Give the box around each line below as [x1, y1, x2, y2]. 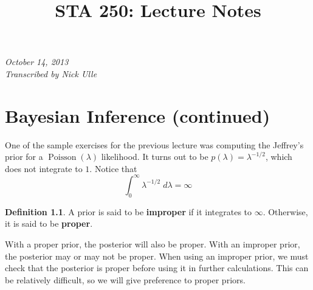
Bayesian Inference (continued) [5, 103, 270, 128]
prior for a [5, 150, 43, 163]
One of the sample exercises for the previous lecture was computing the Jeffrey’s [5, 138, 304, 151]
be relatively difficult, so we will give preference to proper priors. [5, 273, 246, 286]
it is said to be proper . [5, 217, 93, 230]
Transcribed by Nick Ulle [5, 67, 97, 80]
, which [265, 150, 292, 163]
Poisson [48, 153, 77, 162]
